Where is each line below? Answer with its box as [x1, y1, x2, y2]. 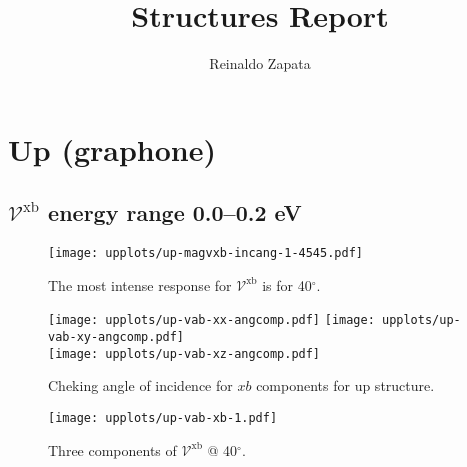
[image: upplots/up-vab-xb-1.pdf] [48, 410, 278, 425]
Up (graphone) [8, 128, 216, 169]
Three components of [48, 439, 177, 460]
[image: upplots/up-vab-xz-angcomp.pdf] [48, 346, 321, 361]
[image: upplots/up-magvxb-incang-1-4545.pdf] [48, 246, 363, 261]
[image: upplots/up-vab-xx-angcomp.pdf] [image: [48, 313, 375, 328]
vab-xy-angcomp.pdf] [48, 330, 185, 345]
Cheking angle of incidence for [48, 375, 233, 396]
